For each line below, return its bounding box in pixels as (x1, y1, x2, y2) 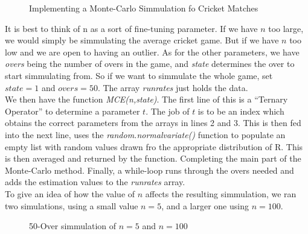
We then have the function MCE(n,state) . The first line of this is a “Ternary (5, 93, 288, 106)
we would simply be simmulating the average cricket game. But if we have (5, 34, 279, 46)
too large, (268, 22, 304, 34)
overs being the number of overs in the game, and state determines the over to (5, 57, 295, 70)
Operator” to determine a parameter (5, 104, 140, 117)
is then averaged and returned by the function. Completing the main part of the (5, 152, 301, 165)
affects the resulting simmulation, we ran (145, 187, 297, 200)
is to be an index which (197, 104, 284, 117)
